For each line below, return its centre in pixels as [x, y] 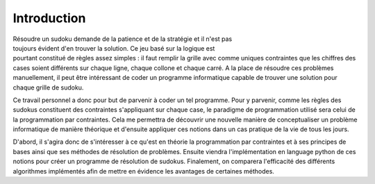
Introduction [49, 18]
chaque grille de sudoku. [48, 87]
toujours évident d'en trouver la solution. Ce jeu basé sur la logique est [114, 48]
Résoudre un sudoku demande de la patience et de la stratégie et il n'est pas [123, 39]
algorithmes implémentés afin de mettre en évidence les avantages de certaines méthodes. [143, 171]
